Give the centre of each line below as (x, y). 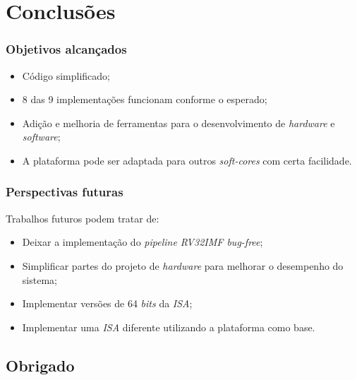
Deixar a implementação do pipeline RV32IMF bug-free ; (143, 242)
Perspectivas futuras (65, 192)
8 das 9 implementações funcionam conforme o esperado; (145, 99)
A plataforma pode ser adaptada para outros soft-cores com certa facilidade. (187, 160)
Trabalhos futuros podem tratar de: (83, 218)
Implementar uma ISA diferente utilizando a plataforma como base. (169, 327)
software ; (41, 137)
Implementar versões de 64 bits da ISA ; (107, 303)
